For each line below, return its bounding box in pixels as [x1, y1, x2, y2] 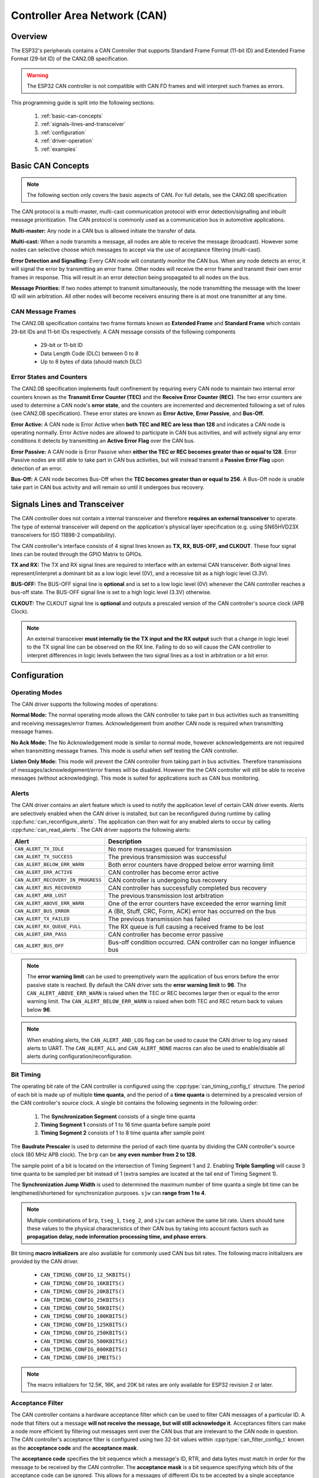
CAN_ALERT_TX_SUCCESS [14, 854, 73, 860]
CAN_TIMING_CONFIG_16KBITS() [40, 1280, 125, 1286]
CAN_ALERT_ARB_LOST [14, 893, 67, 899]
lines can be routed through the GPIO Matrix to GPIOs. [11, 550, 143, 558]
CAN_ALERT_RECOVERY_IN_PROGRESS [14, 877, 102, 883]
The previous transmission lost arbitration [108, 892, 224, 900]
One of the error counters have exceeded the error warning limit [108, 899, 287, 907]
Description [108, 837, 142, 845]
